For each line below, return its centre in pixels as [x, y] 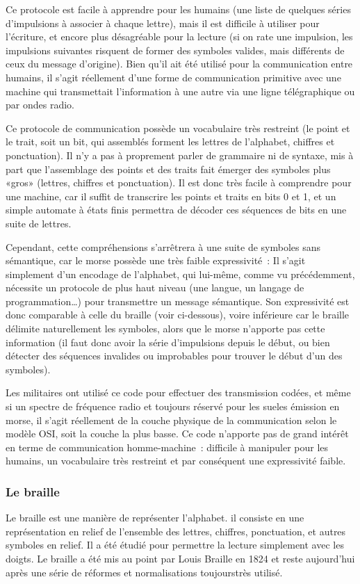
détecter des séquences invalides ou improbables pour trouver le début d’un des [174, 356]
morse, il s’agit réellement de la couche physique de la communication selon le [171, 420]
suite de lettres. [39, 223]
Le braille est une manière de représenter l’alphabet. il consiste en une [155, 518]
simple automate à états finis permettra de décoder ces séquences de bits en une [176, 210]
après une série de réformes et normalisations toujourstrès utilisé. [144, 572]
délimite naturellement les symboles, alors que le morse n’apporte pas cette [165, 328]
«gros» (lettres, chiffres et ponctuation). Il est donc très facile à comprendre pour [179, 182]
